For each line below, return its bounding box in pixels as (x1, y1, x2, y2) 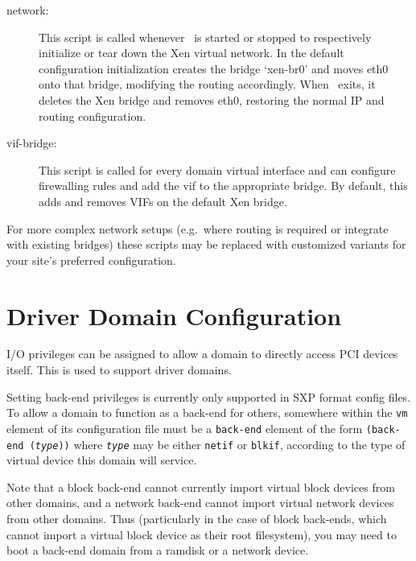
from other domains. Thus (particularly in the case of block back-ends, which (6, 509, 387, 526)
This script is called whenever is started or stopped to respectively (39, 28, 372, 45)
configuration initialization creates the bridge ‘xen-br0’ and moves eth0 (39, 60, 389, 76)
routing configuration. (39, 107, 146, 124)
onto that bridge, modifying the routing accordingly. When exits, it (39, 76, 376, 93)
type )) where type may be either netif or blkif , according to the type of (35, 435, 406, 452)
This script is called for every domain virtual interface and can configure (39, 161, 396, 178)
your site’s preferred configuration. (6, 251, 176, 268)
